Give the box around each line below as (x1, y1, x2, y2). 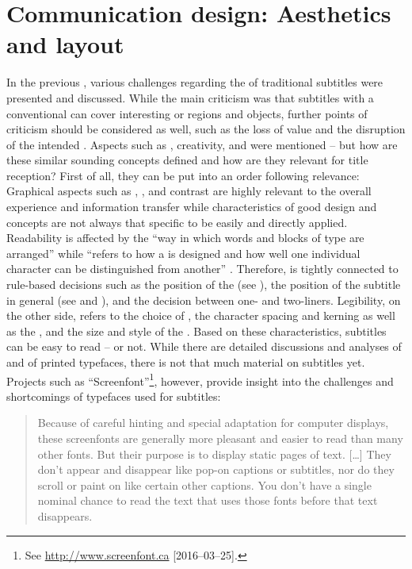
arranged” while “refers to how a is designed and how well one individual (6, 244, 360, 261)
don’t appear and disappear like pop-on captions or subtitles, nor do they (37, 461, 395, 478)
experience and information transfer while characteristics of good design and (6, 198, 377, 215)
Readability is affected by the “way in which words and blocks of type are (6, 229, 364, 246)
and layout (6, 28, 124, 60)
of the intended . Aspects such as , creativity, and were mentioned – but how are (6, 136, 398, 152)
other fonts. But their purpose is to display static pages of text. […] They (37, 445, 391, 462)
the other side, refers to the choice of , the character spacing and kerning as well (6, 307, 395, 324)
